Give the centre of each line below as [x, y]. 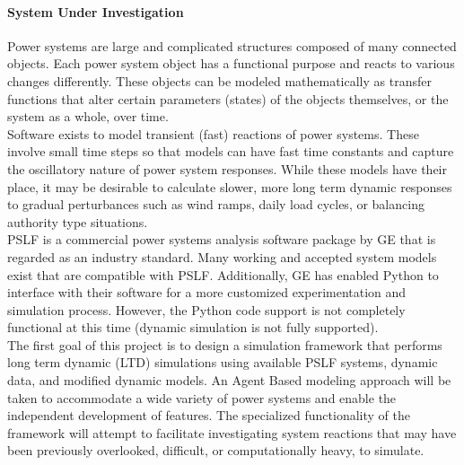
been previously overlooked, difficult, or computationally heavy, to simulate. [216, 450]
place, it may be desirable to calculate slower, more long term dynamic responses [230, 186]
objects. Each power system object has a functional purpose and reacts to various [231, 63]
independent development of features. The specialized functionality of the [209, 415]
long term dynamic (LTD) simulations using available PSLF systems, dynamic [223, 362]
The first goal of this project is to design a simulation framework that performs [225, 344]
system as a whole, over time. [88, 116]
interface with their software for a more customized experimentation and [207, 292]
